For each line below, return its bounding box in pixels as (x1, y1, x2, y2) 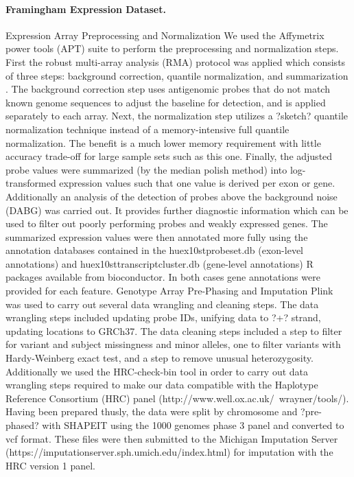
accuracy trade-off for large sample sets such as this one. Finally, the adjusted (5, 149, 333, 163)
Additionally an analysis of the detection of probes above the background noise (5, 189, 338, 203)
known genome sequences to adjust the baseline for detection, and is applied (5, 95, 326, 109)
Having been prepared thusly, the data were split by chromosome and (5, 404, 298, 419)
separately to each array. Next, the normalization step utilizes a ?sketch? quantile (5, 108, 348, 123)
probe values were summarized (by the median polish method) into (5, 162, 287, 176)
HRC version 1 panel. (5, 458, 95, 472)
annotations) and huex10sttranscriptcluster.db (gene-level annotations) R (5, 256, 314, 270)
